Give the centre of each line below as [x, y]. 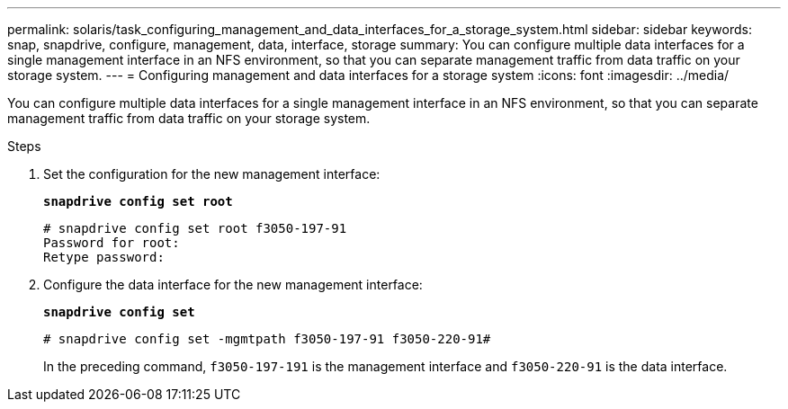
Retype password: [104, 257]
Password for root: [112, 243]
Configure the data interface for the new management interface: [233, 285]
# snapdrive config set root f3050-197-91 [195, 228]
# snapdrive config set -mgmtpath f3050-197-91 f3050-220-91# [267, 339]
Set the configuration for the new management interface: [212, 174]
